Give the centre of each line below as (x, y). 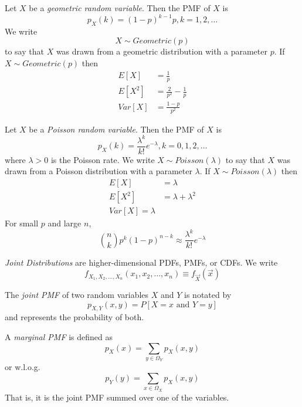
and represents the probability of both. (74, 317)
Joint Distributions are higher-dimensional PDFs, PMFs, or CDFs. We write (141, 262)
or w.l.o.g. (23, 367)
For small (22, 223)
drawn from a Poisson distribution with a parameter (99, 171)
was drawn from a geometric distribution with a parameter (162, 51)
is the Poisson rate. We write (103, 159)
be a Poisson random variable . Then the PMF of (116, 129)
